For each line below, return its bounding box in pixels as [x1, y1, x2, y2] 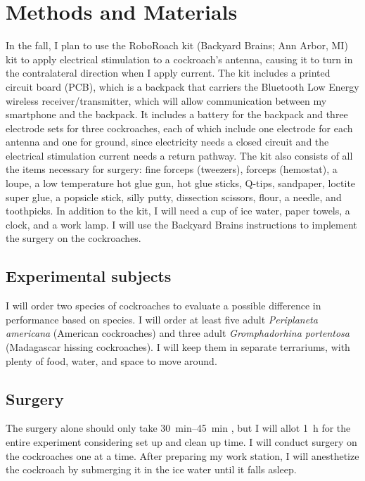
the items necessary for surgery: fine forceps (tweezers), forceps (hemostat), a [6, 162, 338, 177]
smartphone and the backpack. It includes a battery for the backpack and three [6, 107, 348, 122]
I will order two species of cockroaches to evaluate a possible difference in [6, 298, 321, 313]
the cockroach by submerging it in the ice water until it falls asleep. [6, 462, 297, 477]
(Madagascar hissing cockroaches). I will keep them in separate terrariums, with [6, 340, 350, 354]
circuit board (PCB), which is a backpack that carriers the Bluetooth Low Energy [6, 79, 359, 94]
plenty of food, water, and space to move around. [6, 353, 217, 368]
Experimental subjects [6, 265, 172, 287]
